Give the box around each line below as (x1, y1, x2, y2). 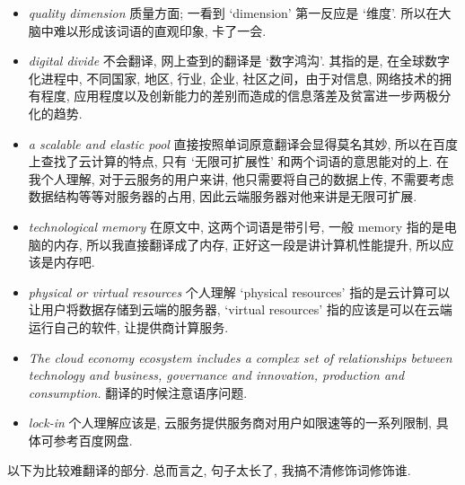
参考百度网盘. (53, 430, 133, 449)
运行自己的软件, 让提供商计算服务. (28, 317, 229, 336)
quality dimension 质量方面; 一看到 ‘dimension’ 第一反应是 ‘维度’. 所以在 (28, 4, 439, 22)
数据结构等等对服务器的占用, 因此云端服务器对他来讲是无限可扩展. (28, 187, 417, 206)
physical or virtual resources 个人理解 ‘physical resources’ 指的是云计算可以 (28, 282, 451, 301)
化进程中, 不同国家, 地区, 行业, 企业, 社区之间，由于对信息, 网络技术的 (28, 68, 440, 87)
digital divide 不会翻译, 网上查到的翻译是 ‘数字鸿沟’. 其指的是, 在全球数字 (28, 51, 450, 70)
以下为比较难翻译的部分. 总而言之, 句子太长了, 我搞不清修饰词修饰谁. (7, 461, 411, 480)
